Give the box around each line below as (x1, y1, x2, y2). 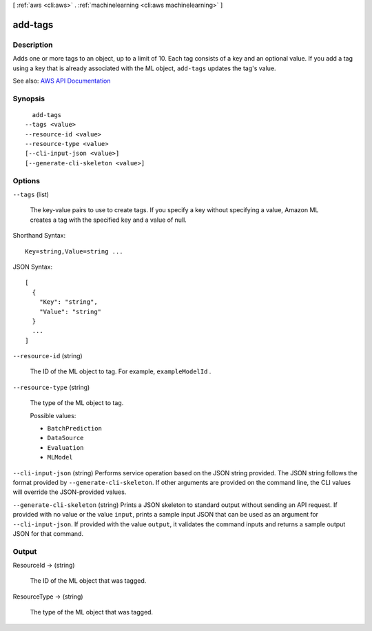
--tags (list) (12, 190, 50, 198)
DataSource (47, 434, 84, 442)
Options (12, 176, 41, 185)
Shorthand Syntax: (12, 231, 65, 240)
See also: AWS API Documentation (12, 76, 111, 85)
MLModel (47, 453, 74, 462)
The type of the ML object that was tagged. (30, 608, 154, 617)
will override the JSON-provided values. (12, 488, 127, 496)
